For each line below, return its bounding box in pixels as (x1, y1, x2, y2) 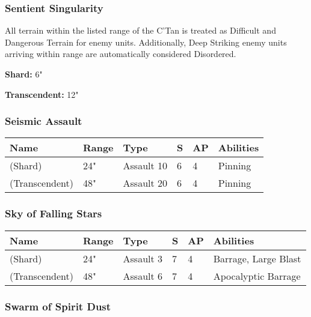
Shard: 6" (5, 68, 43, 80)
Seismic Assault (5, 113, 82, 128)
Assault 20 (123, 176, 168, 190)
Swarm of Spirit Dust (5, 298, 111, 313)
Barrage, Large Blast (213, 251, 301, 265)
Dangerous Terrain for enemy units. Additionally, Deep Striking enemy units (5, 35, 287, 48)
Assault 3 (123, 251, 163, 265)
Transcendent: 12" (5, 88, 79, 100)
